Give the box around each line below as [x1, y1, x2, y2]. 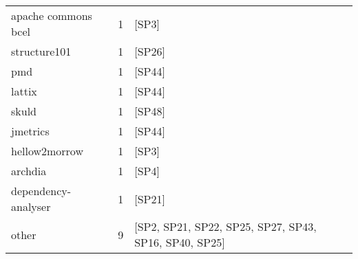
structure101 [11, 43, 72, 59]
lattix [11, 83, 37, 99]
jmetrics [11, 123, 50, 139]
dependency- [11, 183, 72, 199]
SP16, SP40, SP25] [134, 234, 225, 250]
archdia [11, 163, 47, 179]
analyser [11, 199, 51, 214]
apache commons [11, 8, 92, 23]
